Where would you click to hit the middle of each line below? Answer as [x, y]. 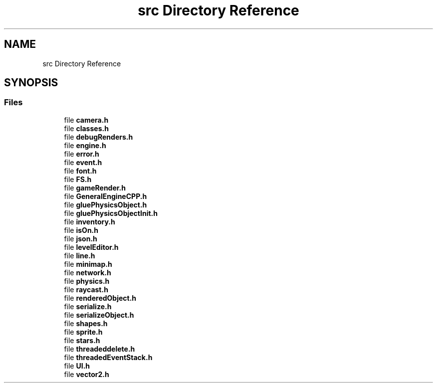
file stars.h [82, 340]
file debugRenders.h [99, 137]
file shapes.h [86, 323]
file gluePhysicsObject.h [106, 204]
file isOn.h [81, 230]
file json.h [81, 238]
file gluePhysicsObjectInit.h [111, 213]
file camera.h [86, 120]
